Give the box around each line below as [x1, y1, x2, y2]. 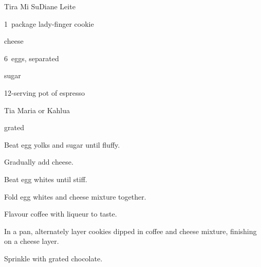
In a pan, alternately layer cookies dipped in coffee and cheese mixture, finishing [4, 225, 257, 236]
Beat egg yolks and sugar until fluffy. [4, 139, 120, 150]
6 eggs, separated [4, 52, 59, 63]
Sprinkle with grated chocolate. [4, 253, 103, 263]
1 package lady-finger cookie [4, 18, 94, 29]
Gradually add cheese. [4, 156, 73, 167]
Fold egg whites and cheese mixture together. [4, 191, 146, 202]
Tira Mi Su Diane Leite [4, 1, 76, 11]
